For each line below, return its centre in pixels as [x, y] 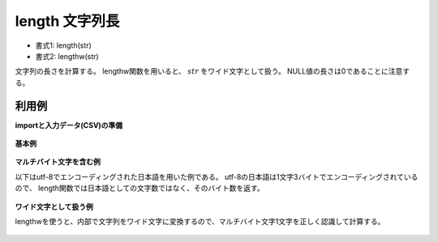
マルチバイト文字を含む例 [58, 162]
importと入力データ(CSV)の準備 [69, 125]
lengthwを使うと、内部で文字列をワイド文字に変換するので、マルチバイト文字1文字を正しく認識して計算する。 [200, 221]
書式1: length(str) [64, 45]
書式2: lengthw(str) [67, 56]
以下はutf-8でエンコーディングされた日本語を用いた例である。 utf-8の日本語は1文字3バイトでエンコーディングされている [217, 176]
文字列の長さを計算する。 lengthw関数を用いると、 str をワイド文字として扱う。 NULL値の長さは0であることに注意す [213, 71]
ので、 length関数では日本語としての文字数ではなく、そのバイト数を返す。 [140, 188]
